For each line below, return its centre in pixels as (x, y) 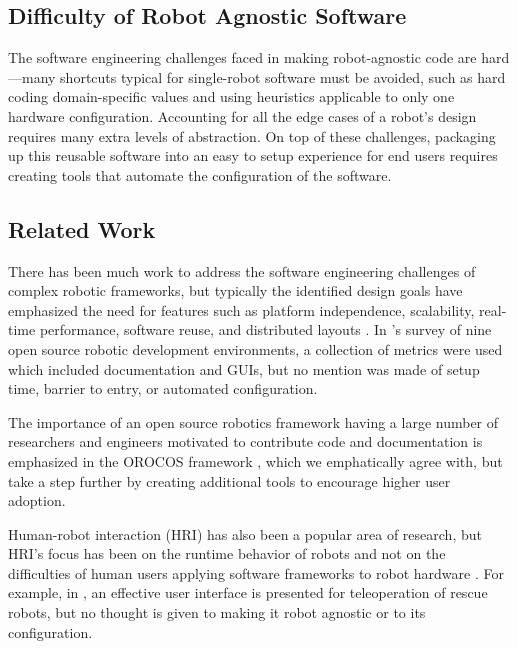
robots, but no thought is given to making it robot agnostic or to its (217, 612)
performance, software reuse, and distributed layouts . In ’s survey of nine (265, 329)
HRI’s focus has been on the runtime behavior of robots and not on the (227, 553)
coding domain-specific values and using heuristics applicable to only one (231, 96)
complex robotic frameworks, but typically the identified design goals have (235, 290)
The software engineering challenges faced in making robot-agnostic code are (242, 57)
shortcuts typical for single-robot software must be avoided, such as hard (283, 76)
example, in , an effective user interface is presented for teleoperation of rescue (248, 592)
